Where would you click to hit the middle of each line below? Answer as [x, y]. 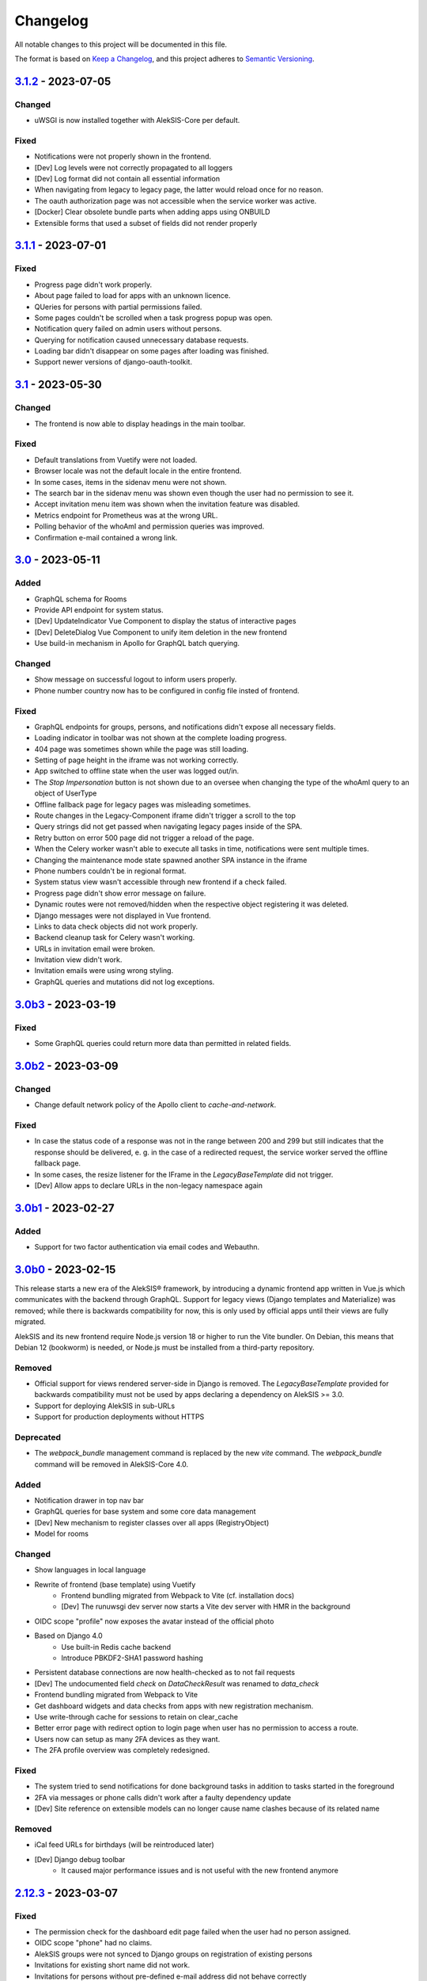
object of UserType [66, 793]
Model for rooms [61, 1534]
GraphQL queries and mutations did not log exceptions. [125, 982]
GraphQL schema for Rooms [81, 599]
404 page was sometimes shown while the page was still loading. [142, 749]
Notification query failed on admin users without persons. [128, 329]
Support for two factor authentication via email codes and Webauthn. [147, 1247]
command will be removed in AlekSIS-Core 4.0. [111, 1464]
